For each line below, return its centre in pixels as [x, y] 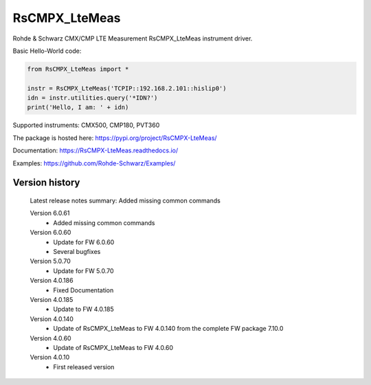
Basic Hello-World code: [47, 51]
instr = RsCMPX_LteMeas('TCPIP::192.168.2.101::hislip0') [127, 88]
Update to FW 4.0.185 [83, 310]
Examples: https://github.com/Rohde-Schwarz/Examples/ [94, 163]
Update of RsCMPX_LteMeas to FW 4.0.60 [113, 347]
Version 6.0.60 [50, 233]
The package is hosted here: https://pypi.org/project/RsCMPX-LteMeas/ [115, 138]
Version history [46, 183]
